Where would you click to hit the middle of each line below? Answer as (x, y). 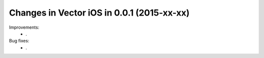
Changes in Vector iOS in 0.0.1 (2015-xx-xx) (99, 13)
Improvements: (24, 27)
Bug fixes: (19, 41)
